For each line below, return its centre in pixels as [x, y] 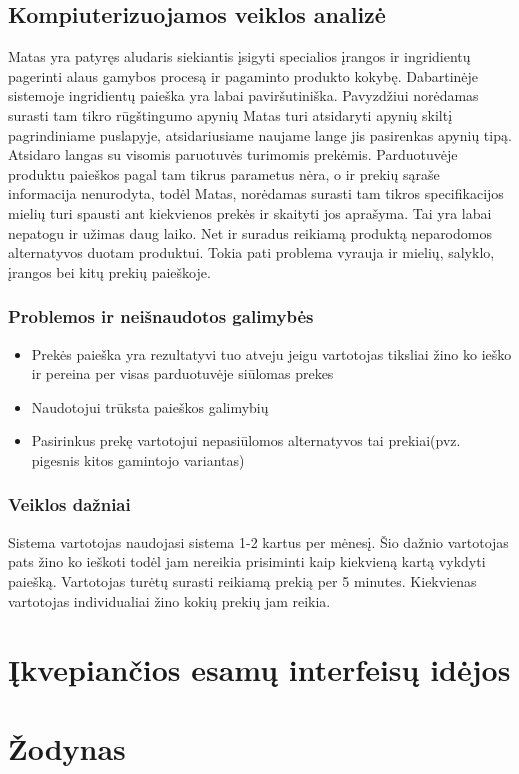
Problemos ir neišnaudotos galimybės [161, 316]
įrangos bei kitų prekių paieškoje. [109, 271]
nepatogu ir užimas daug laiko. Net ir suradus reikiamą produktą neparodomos [250, 232]
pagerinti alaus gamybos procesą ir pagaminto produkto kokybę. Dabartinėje [243, 75]
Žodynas [67, 747]
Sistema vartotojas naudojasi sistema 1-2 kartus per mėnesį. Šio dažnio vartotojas [258, 541]
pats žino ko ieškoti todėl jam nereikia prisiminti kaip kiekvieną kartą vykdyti [247, 561]
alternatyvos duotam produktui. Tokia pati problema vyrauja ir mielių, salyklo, [251, 252]
